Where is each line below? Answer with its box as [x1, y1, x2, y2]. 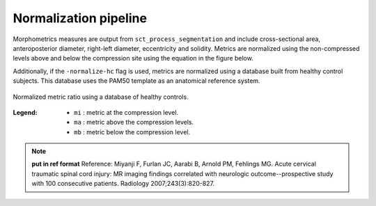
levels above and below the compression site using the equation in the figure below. [13, 54, 253, 63]
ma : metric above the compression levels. [74, 118, 194, 127]
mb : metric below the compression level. [74, 127, 191, 136]
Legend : [13, 108, 38, 116]
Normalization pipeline [13, 10, 148, 26]
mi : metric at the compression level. [74, 108, 179, 116]
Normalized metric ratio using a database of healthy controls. [13, 93, 189, 101]
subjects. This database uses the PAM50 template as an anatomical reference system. [13, 77, 260, 85]
